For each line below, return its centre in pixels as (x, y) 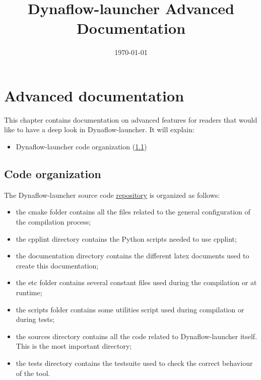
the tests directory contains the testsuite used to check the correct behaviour (134, 363)
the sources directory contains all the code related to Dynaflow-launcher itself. (137, 336)
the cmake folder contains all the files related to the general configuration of (133, 212)
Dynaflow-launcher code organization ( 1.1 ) (81, 147)
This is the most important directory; (74, 346)
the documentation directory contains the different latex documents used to (133, 256)
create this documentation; (57, 265)
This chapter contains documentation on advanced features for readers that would (131, 119)
